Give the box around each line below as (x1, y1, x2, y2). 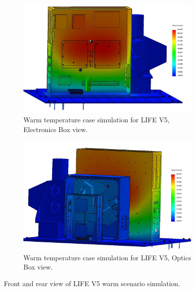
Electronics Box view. (23, 124, 88, 134)
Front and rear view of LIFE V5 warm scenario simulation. (4, 278, 180, 289)
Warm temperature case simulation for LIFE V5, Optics (23, 252, 191, 262)
